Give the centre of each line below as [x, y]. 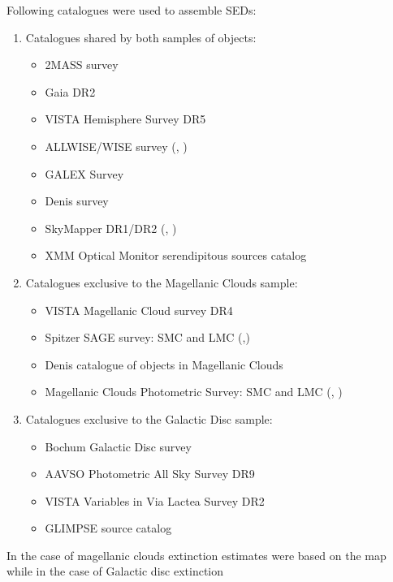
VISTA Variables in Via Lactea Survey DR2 [155, 500]
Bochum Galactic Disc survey [118, 446]
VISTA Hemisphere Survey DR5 [125, 119]
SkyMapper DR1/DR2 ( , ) [111, 228]
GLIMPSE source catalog [108, 528]
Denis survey [77, 201]
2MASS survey [82, 65]
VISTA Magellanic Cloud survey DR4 [139, 310]
